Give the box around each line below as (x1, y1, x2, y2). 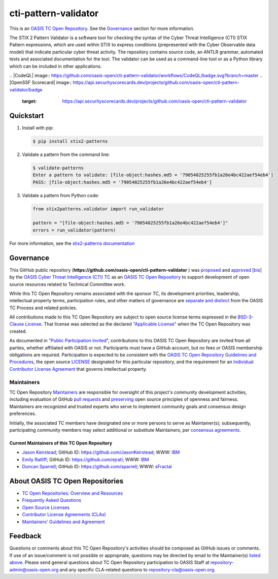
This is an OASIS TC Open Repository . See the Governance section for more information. (9, 25, 195, 31)
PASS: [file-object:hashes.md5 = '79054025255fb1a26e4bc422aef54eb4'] (32, 179, 213, 185)
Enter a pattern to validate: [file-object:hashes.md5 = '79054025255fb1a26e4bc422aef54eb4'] (32, 172, 274, 178)
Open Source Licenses (22, 504, 70, 510)
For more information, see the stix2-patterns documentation (9, 240, 135, 246)
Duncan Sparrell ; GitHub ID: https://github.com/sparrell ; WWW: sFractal (22, 464, 172, 470)
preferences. (9, 410, 37, 416)
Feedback (9, 532, 42, 540)
